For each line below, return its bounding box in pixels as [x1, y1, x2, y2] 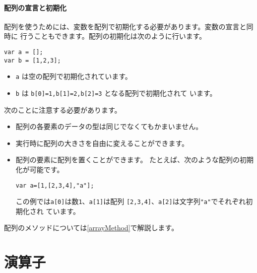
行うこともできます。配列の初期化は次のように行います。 [20, 31, 206, 41]
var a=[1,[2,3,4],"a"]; [15, 182, 94, 189]
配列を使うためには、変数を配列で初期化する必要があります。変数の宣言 [4, 21, 240, 31]
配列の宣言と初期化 [4, 2, 66, 12]
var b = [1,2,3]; [4, 57, 61, 64]
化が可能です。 [15, 164, 64, 174]
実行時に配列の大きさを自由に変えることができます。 [15, 137, 189, 148]
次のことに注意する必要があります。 [4, 104, 122, 115]
